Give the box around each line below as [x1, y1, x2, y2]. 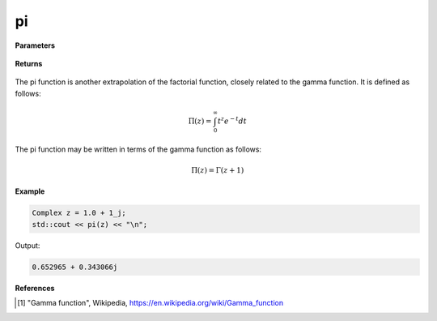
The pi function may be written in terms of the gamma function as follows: [15, 144, 262, 154]
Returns [15, 58, 43, 68]
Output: [15, 240, 40, 250]
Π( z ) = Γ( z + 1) [191, 165, 244, 174]
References [15, 283, 55, 293]
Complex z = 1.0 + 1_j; [32, 208, 127, 218]
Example [15, 186, 45, 196]
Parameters [15, 41, 56, 50]
